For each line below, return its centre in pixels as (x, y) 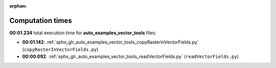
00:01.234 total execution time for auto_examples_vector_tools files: (83, 33)
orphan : (18, 6)
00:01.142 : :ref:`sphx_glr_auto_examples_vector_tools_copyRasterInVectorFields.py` (110, 42)
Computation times (41, 20)
